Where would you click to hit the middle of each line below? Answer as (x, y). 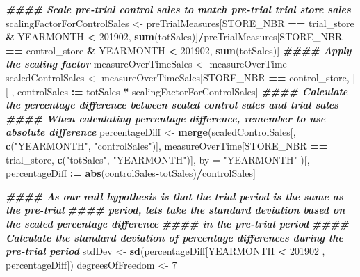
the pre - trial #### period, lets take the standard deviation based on (175, 210)
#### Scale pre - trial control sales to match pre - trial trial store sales (178, 9)
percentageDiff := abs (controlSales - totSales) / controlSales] (131, 173)
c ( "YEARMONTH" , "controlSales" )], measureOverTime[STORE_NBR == (167, 145)
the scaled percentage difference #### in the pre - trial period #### (177, 223)
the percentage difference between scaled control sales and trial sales (172, 105)
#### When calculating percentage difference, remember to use (166, 118)
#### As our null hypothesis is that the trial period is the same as (174, 196)
